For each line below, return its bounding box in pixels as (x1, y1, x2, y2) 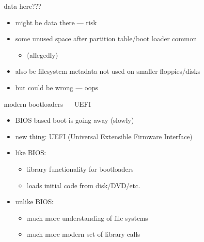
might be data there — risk (15, 17, 97, 27)
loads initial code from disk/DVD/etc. (27, 180, 141, 190)
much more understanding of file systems (27, 212, 148, 223)
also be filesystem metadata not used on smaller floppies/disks (15, 66, 201, 76)
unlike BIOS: (15, 196, 54, 207)
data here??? (4, 1, 42, 11)
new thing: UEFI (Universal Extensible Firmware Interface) (15, 131, 193, 141)
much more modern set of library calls (27, 229, 140, 239)
